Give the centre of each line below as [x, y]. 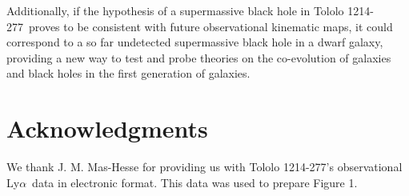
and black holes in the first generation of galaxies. [128, 73]
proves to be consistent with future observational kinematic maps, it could [211, 26]
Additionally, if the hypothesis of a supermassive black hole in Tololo [175, 10]
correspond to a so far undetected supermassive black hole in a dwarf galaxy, [195, 42]
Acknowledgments [107, 128]
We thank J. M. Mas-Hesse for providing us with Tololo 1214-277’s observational [204, 167]
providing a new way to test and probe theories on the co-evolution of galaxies [199, 57]
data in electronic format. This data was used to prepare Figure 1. [195, 182]
